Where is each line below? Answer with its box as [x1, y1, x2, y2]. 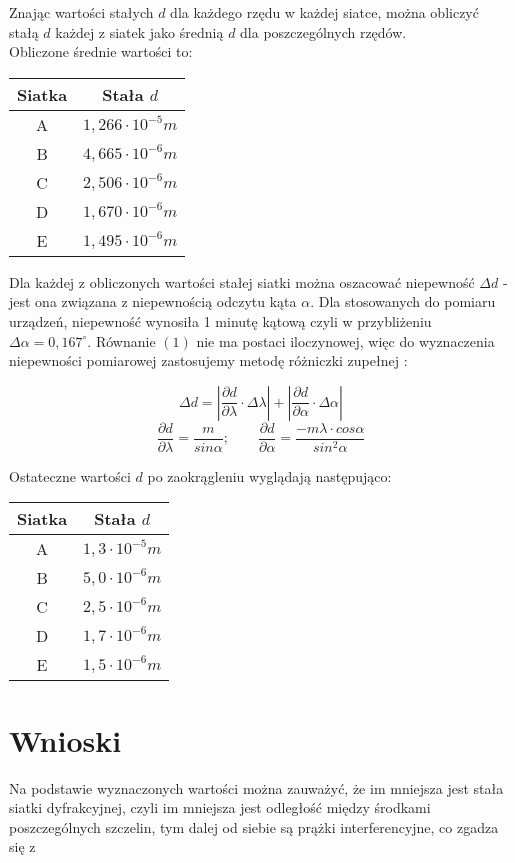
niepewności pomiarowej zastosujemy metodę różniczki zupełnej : [9, 350, 408, 371]
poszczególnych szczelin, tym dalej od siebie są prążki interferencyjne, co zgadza [9, 816, 499, 837]
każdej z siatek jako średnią [55, 21, 224, 42]
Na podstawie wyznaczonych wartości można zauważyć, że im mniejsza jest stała [9, 777, 504, 798]
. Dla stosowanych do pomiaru [310, 291, 496, 312]
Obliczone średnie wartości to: [9, 41, 193, 62]
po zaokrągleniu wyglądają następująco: [147, 465, 392, 486]
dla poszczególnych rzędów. [240, 21, 407, 42]
